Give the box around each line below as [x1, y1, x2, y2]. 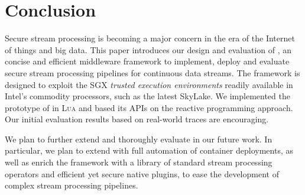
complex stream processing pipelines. [5, 179, 138, 191]
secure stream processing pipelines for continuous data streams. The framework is [5, 66, 300, 79]
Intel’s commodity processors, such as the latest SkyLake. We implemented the [5, 90, 290, 102]
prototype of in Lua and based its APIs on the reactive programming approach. [5, 101, 293, 113]
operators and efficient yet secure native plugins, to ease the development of [5, 167, 279, 180]
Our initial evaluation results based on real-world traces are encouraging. [5, 113, 269, 125]
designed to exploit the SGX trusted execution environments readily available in [5, 78, 293, 90]
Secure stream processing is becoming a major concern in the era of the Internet [5, 32, 295, 44]
